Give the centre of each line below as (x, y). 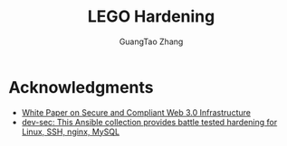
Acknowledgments (81, 87)
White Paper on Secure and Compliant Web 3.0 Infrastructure (136, 112)
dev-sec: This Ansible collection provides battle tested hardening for (149, 122)
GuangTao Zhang (151, 41)
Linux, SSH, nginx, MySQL (70, 132)
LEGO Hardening (151, 17)
